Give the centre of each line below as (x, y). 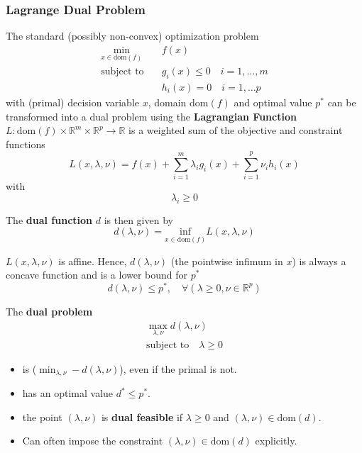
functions (26, 144)
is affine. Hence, (93, 261)
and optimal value (273, 102)
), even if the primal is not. (178, 368)
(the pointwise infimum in (227, 261)
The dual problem (49, 311)
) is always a (319, 261)
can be (342, 102)
